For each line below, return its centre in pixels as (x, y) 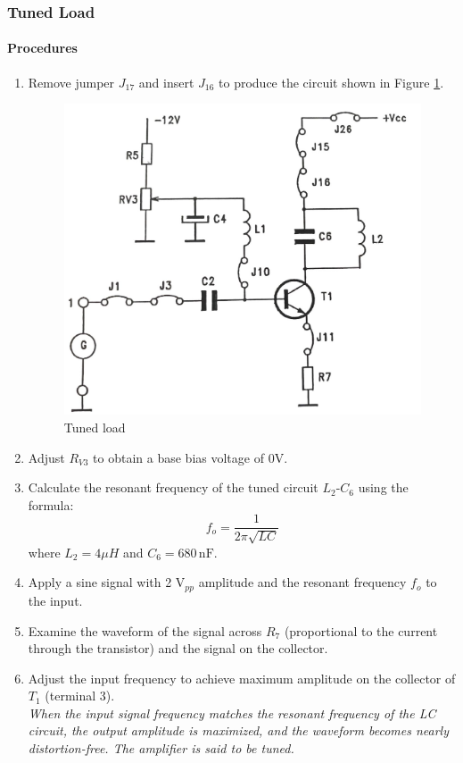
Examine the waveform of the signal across (145, 630)
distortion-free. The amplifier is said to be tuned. (161, 748)
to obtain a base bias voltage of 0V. (190, 457)
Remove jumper (71, 82)
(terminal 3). (80, 696)
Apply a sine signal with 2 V (107, 582)
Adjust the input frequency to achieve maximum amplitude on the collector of (242, 678)
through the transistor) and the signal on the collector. (178, 648)
